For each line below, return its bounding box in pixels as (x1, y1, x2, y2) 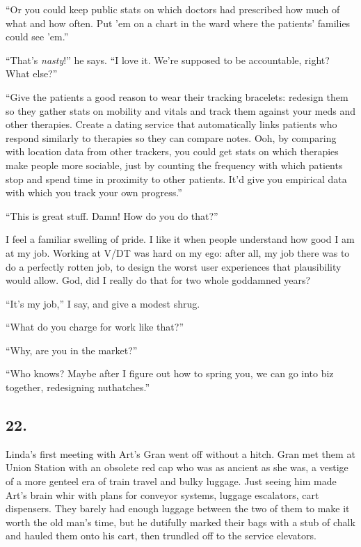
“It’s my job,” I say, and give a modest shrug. (6, 296, 200, 310)
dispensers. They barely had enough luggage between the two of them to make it (6, 501, 350, 516)
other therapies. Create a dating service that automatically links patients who (6, 117, 337, 132)
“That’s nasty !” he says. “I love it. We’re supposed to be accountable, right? (6, 52, 330, 67)
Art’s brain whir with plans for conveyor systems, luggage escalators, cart (6, 487, 319, 502)
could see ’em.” (6, 29, 69, 44)
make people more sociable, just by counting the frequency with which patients (6, 157, 343, 172)
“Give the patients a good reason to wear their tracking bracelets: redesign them (6, 89, 348, 104)
